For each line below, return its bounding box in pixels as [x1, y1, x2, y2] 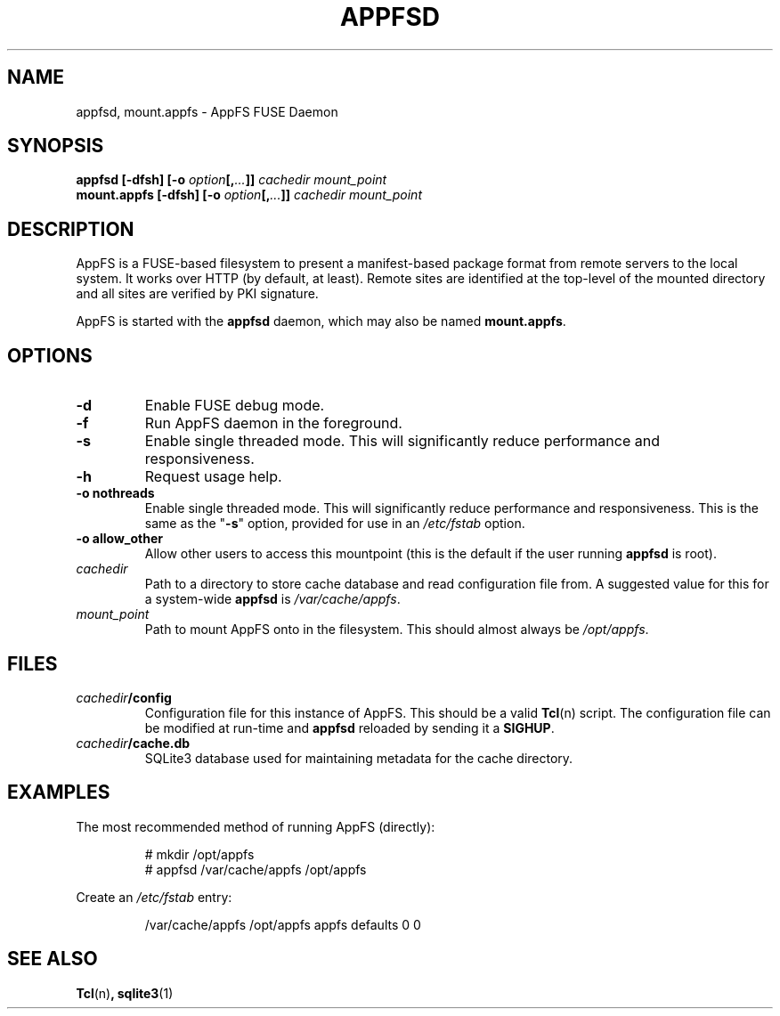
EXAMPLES [7, 781, 110, 804]
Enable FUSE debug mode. [144, 396, 325, 415]
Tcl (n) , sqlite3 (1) [76, 985, 174, 1001]
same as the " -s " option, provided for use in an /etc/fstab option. [144, 516, 525, 532]
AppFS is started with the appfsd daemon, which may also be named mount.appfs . [76, 313, 566, 329]
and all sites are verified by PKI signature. [76, 286, 319, 302]
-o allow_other [76, 531, 164, 547]
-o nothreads [76, 485, 155, 501]
